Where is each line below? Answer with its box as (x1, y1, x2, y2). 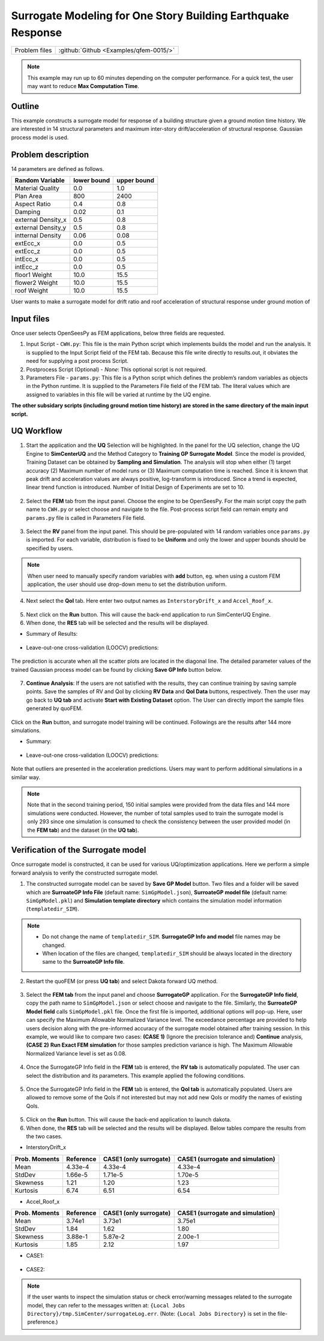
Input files (11, 314, 50, 324)
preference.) (27, 1318, 58, 1325)
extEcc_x (14, 239, 40, 248)
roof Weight (14, 287, 48, 295)
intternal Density (14, 231, 61, 240)
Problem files (14, 46, 52, 55)
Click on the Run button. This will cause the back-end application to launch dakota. (26, 1116, 232, 1123)
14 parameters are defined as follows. (11, 165, 104, 172)
